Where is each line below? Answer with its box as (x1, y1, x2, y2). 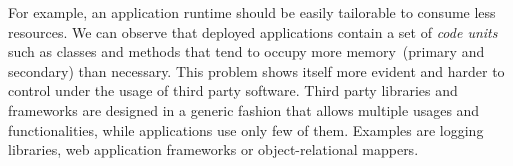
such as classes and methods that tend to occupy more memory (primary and (8, 41, 485, 62)
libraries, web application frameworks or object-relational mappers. (8, 139, 419, 160)
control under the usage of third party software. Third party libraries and (8, 80, 458, 101)
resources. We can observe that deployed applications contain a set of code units (8, 21, 498, 42)
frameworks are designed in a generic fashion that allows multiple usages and (8, 99, 480, 120)
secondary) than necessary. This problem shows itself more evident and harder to (8, 60, 505, 81)
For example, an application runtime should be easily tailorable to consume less (8, 2, 496, 22)
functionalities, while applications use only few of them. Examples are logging (8, 119, 484, 140)
